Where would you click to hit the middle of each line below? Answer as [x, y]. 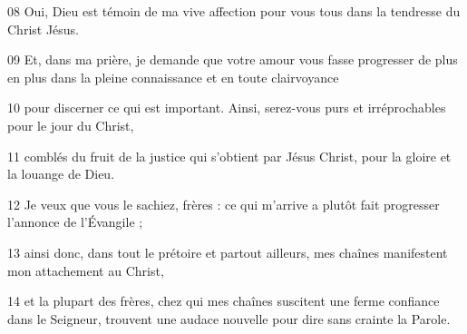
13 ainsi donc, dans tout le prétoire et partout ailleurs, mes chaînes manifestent [228, 252]
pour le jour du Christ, [71, 125]
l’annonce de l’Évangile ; [75, 222]
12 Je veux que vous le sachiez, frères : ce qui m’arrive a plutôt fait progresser [224, 204]
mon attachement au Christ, [86, 270]
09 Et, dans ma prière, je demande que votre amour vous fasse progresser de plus [233, 59]
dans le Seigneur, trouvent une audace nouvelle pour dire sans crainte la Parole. [229, 318]
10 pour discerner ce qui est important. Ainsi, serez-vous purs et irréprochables [227, 108]
